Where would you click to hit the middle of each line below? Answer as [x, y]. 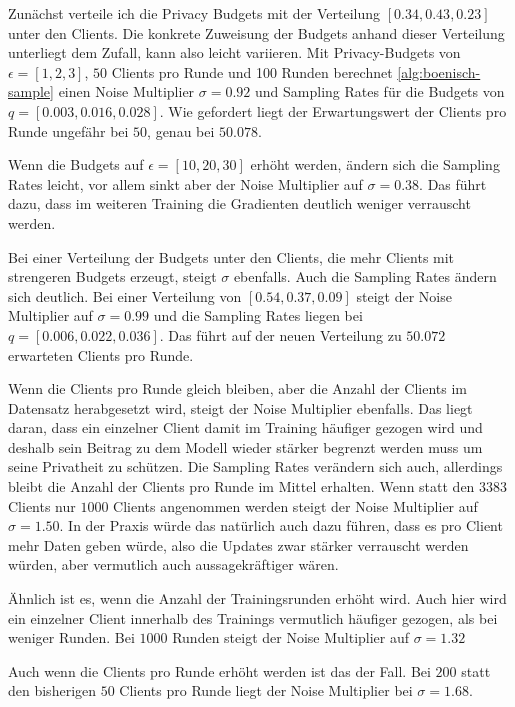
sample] [31, 91]
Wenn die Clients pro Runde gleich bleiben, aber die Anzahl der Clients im [237, 388]
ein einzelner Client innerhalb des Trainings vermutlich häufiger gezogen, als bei [253, 617]
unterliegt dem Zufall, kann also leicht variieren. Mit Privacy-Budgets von [234, 52]
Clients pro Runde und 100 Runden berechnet [252, 71]
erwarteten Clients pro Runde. [101, 354]
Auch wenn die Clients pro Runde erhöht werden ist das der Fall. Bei [219, 670]
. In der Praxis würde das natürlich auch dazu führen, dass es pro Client [281, 525]
